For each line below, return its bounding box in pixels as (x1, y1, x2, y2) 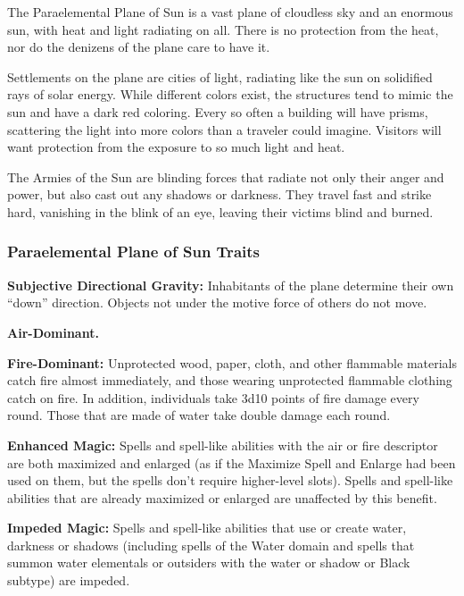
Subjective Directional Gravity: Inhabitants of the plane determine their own (7, 275, 454, 294)
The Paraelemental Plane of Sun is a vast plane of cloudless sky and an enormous (7, 3, 453, 21)
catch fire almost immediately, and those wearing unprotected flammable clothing (7, 371, 452, 390)
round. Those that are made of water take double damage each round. (7, 406, 391, 424)
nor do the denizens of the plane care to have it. (7, 38, 270, 56)
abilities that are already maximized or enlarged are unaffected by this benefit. (7, 488, 437, 507)
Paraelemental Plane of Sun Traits (7, 240, 260, 263)
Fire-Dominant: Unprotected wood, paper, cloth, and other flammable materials (7, 353, 458, 372)
